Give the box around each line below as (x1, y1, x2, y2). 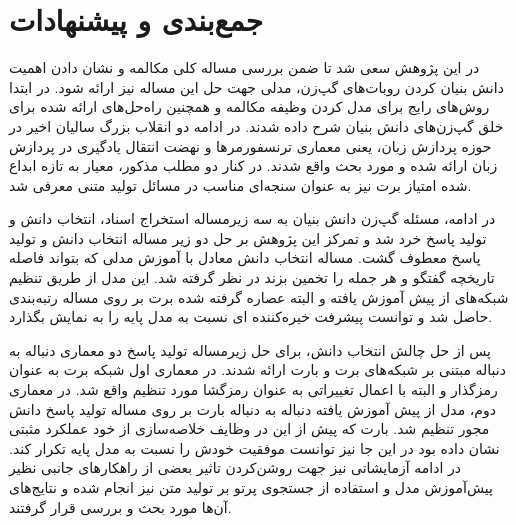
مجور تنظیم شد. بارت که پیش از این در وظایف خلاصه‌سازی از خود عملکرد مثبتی (9, 418, 490, 439)
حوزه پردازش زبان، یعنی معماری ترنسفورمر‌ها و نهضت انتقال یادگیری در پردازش (9, 135, 492, 156)
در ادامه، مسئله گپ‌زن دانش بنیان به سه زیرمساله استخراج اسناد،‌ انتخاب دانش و (9, 208, 496, 229)
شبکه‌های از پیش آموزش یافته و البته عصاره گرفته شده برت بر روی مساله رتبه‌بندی (9, 286, 509, 307)
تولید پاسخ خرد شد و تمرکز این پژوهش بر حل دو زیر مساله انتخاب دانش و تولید (9, 227, 487, 248)
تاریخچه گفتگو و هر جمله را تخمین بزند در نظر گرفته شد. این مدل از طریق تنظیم (9, 267, 495, 288)
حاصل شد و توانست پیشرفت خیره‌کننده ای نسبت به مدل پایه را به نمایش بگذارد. (9, 306, 493, 327)
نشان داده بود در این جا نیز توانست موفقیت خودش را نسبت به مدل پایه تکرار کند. (9, 437, 500, 458)
